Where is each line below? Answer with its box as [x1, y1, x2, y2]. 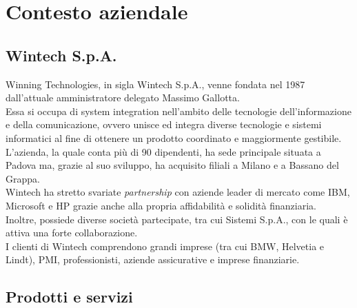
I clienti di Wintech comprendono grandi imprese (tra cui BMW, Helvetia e [6, 238, 325, 253]
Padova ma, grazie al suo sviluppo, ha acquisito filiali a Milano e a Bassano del [6, 158, 339, 172]
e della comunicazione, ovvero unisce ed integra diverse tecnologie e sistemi [6, 117, 322, 132]
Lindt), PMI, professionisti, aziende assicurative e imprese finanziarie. [6, 252, 300, 267]
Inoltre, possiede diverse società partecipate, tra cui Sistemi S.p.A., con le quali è [6, 212, 348, 226]
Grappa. [6, 171, 40, 185]
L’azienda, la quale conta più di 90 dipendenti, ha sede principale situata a [6, 144, 321, 158]
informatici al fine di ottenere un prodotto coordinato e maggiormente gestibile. [6, 130, 342, 145]
